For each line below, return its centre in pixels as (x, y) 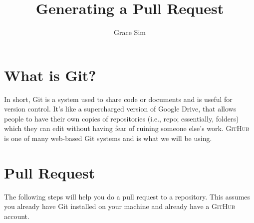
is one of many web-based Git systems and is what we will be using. (108, 138)
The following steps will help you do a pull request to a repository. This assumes (127, 196)
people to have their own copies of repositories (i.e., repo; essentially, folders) (122, 118)
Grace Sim (130, 32)
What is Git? (50, 75)
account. (17, 216)
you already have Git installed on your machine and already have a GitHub (120, 206)
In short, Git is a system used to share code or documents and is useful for (118, 99)
